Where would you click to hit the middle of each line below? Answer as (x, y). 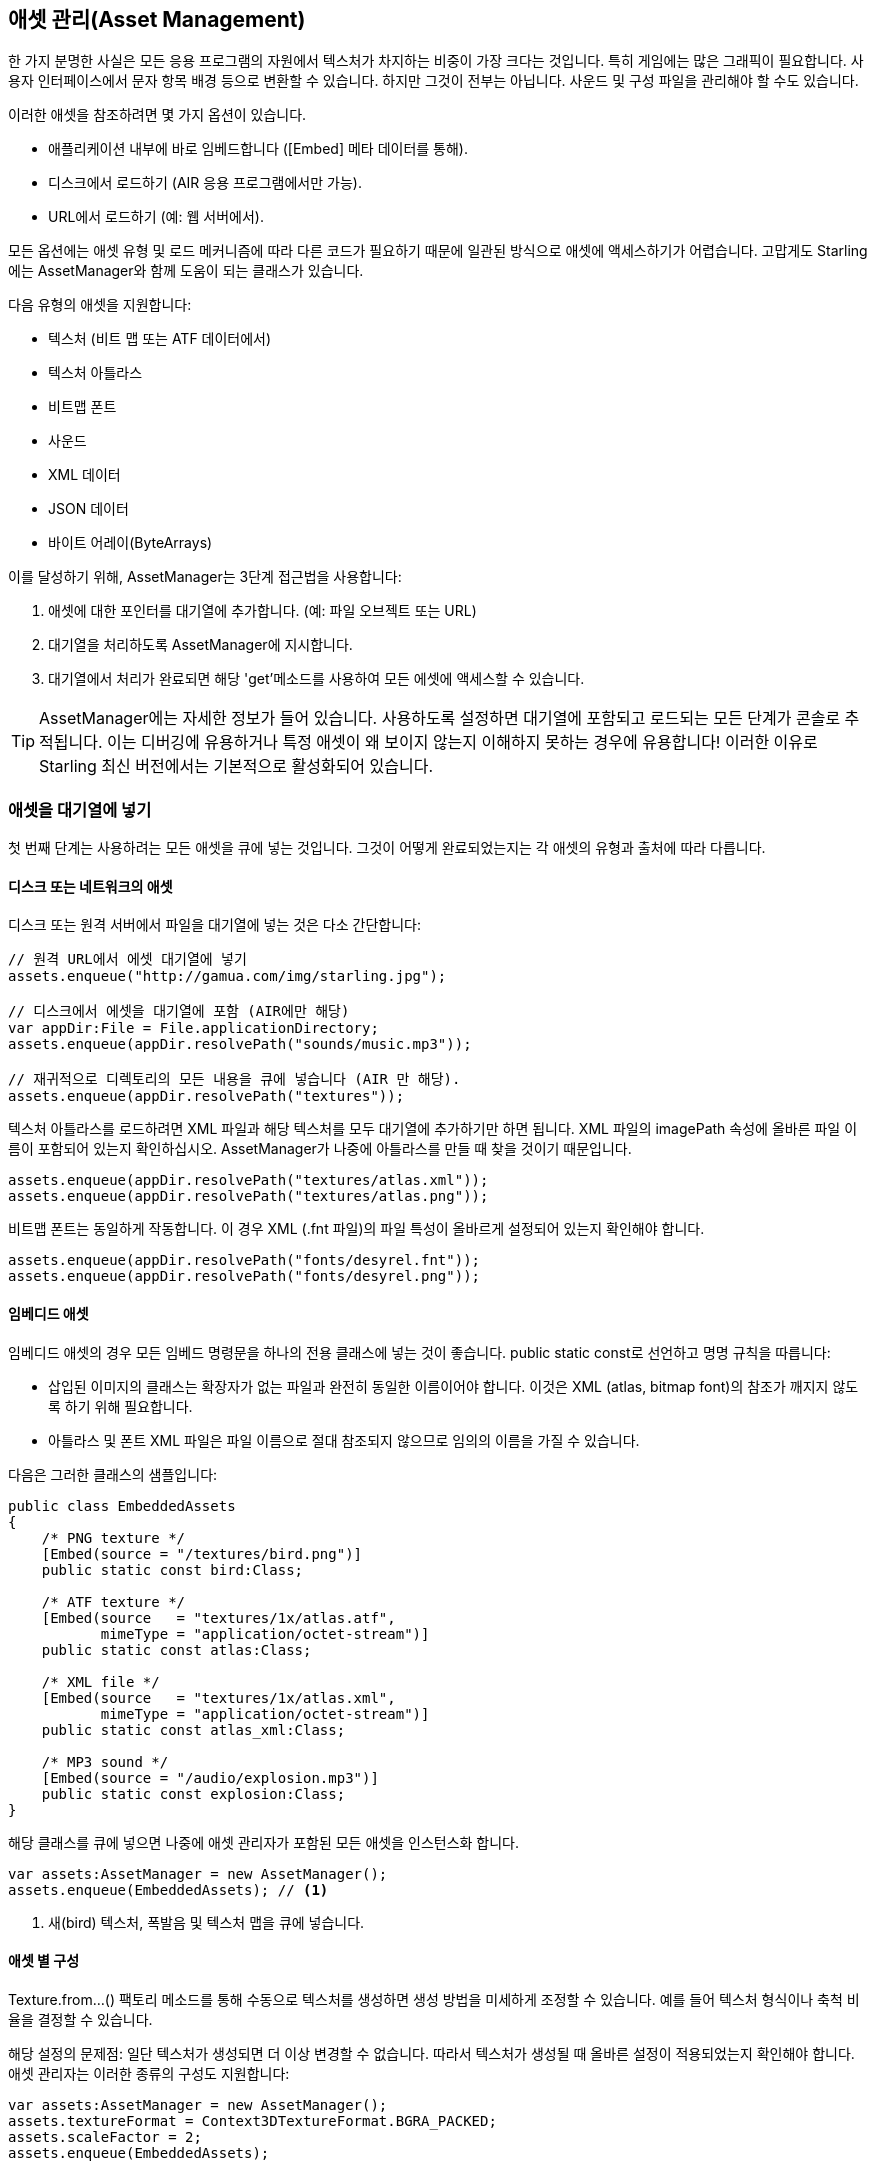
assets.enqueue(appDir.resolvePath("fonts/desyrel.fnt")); (244, 1260)
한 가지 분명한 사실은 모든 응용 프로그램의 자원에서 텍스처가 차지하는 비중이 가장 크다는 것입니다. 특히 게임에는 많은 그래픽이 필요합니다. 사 (436, 61)
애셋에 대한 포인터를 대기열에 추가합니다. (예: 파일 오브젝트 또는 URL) (262, 611)
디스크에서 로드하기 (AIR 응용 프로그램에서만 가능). (205, 183)
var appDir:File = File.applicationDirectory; (193, 1028)
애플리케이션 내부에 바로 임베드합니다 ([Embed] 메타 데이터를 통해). (258, 149)
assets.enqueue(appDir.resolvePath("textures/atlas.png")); (248, 1196)
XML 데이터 (84, 475)
